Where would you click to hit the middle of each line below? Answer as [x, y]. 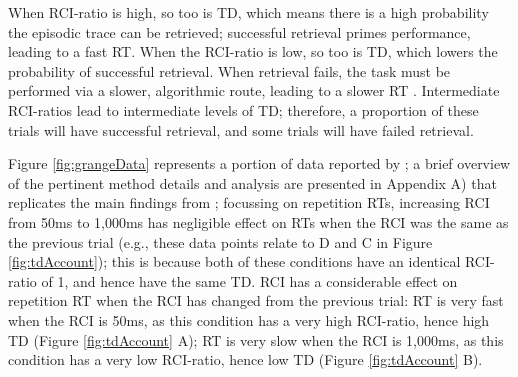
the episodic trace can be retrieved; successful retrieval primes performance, [239, 31]
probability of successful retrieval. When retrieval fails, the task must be [229, 70]
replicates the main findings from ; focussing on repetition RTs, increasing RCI [249, 202]
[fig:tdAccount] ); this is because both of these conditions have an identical [234, 261]
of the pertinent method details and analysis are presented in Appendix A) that [252, 182]
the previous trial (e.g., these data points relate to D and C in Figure [220, 241]
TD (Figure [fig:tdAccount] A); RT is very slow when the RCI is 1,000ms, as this [256, 339]
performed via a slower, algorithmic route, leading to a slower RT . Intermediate [254, 90]
